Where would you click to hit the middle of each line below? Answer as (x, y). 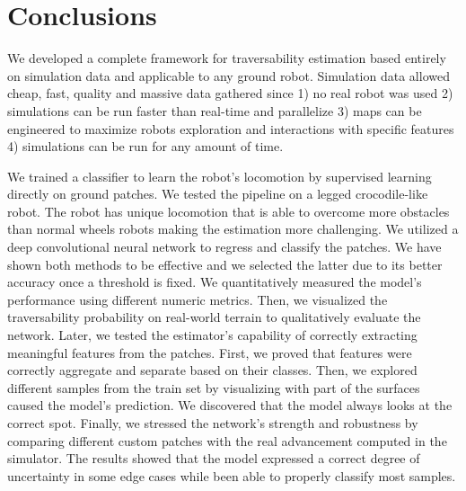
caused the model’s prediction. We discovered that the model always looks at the (230, 405)
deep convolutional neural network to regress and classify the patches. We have (224, 247)
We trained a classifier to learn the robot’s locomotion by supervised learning (220, 176)
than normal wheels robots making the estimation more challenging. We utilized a (233, 229)
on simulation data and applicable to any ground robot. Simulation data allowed (229, 75)
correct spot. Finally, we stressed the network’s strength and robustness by (213, 423)
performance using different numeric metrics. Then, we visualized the (198, 299)
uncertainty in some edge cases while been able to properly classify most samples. (232, 475)
